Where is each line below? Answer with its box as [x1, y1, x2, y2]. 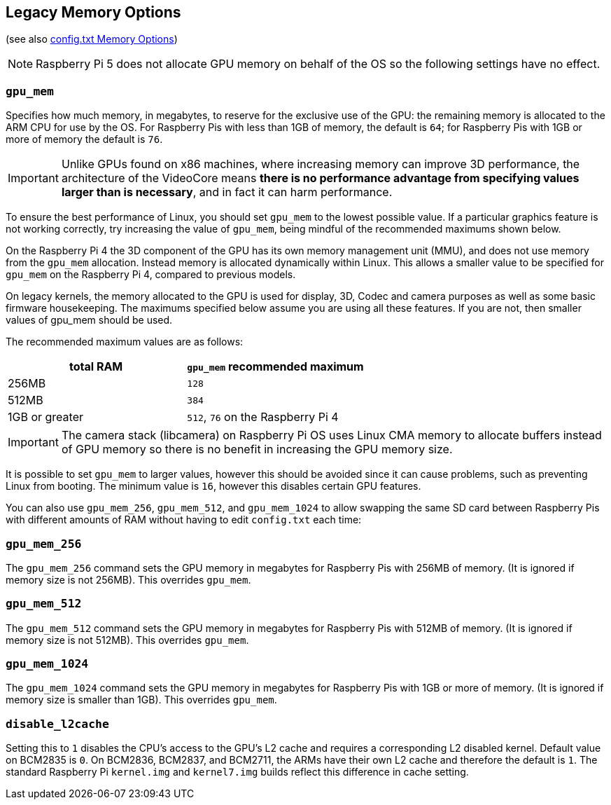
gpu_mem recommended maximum [187, 359, 364, 374]
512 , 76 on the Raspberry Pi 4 [187, 410, 339, 425]
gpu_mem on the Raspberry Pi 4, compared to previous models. [6, 268, 296, 281]
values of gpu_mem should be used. [6, 314, 173, 326]
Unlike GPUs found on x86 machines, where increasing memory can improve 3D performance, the [61, 157, 580, 172]
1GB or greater [8, 410, 83, 425]
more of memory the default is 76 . [6, 133, 163, 146]
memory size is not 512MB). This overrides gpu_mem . [6, 633, 249, 646]
